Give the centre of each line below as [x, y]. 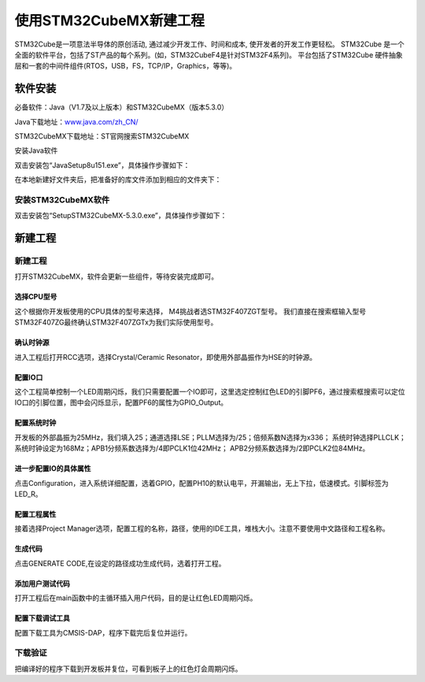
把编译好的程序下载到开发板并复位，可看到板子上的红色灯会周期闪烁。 [128, 669]
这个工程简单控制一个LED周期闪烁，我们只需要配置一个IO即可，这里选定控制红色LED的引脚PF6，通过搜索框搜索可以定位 [210, 392]
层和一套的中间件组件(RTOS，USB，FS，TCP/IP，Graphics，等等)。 [126, 66]
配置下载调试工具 [42, 618]
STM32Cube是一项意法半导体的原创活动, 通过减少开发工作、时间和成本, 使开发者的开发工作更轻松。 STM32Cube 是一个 [209, 44]
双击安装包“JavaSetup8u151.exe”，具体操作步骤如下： [102, 165]
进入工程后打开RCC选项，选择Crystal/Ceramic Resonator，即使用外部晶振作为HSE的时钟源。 [166, 357]
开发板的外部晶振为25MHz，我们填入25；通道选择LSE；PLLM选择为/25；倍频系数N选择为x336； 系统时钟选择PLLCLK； [211, 437]
